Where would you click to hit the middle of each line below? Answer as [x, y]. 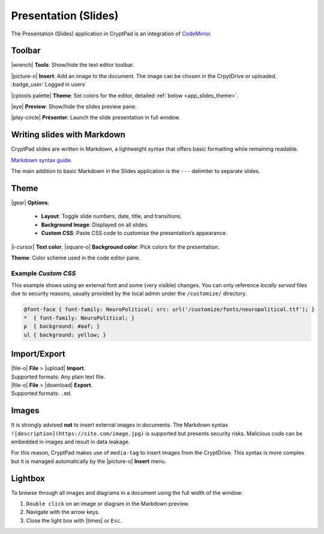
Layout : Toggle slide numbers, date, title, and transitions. [112, 216]
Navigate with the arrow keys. [63, 512]
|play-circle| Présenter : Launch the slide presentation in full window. [96, 118]
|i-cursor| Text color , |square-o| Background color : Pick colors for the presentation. [115, 247]
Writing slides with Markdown [68, 135]
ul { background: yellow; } [65, 335]
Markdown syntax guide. [42, 160]
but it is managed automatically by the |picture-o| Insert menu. [89, 461]
